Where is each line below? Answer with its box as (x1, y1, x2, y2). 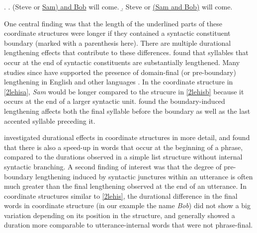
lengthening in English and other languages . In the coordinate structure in (4, 77, 233, 87)
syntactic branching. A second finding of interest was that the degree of (4, 161, 222, 171)
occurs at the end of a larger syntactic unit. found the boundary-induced (4, 96, 225, 106)
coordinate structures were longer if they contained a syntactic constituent (4, 28, 231, 38)
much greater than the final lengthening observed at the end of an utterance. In (4, 181, 247, 191)
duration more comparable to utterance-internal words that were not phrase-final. (4, 220, 253, 230)
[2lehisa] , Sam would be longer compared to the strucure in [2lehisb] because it (4, 86, 244, 96)
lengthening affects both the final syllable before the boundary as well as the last (4, 105, 251, 116)
